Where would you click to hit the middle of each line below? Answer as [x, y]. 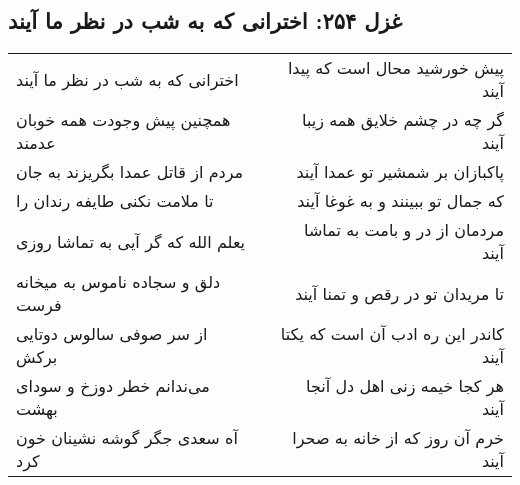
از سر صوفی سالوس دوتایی [112, 334]
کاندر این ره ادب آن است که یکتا [392, 334]
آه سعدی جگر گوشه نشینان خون [127, 438]
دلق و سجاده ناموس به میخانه [118, 282]
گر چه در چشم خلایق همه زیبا [403, 120]
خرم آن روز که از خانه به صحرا [398, 438]
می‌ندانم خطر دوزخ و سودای [113, 386]
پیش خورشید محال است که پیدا [395, 68]
